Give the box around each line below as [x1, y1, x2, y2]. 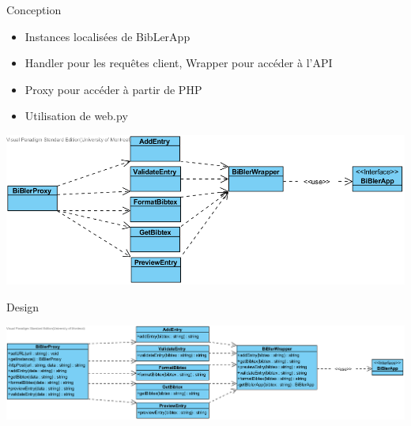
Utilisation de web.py [25, 107, 128, 124]
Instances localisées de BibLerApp [25, 28, 190, 44]
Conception [6, 2, 62, 17]
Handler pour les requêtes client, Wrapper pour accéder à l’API [25, 55, 333, 71]
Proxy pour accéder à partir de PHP [25, 81, 202, 97]
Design [6, 298, 40, 315]
